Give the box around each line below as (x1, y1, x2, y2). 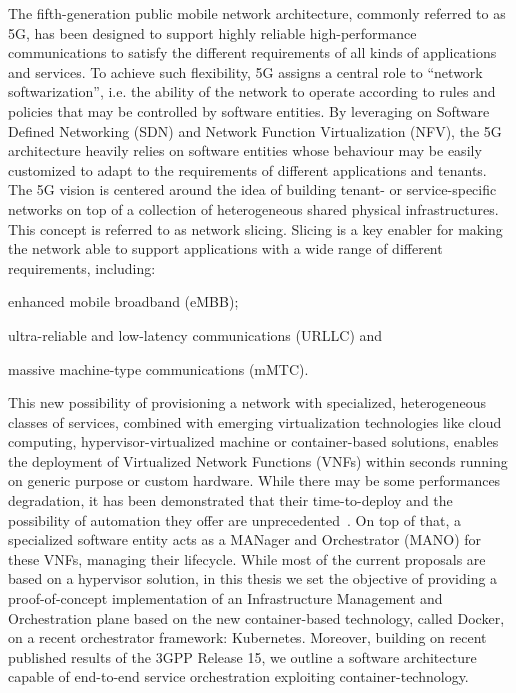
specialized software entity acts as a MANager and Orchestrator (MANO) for (8, 529, 482, 550)
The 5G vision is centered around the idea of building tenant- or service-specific (8, 179, 497, 200)
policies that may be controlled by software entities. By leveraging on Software (8, 100, 490, 121)
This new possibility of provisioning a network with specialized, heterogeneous (8, 392, 487, 413)
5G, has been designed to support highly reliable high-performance (8, 22, 417, 43)
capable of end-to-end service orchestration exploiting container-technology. (8, 666, 469, 687)
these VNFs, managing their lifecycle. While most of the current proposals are (8, 548, 486, 569)
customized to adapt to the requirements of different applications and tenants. (8, 159, 487, 180)
